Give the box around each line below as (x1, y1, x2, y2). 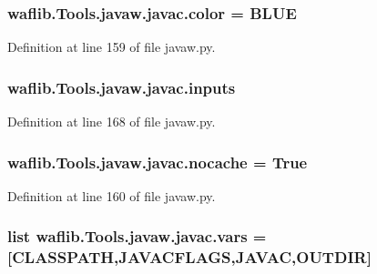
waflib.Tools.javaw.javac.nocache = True (7, 150, 308, 173)
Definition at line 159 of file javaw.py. (7, 37, 216, 56)
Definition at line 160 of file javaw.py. (7, 186, 216, 205)
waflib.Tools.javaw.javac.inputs (7, 76, 236, 98)
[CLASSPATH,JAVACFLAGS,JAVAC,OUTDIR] (7, 246, 372, 269)
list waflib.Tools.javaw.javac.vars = (7, 225, 267, 248)
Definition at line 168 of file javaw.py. (7, 112, 216, 131)
